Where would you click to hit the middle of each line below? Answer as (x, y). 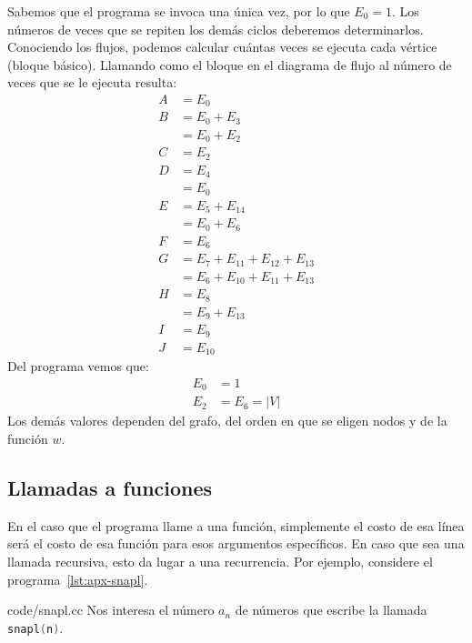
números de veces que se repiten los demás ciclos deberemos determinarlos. (216, 29)
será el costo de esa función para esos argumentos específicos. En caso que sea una (236, 543)
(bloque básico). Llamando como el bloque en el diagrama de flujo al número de (230, 64)
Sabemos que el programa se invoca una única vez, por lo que (179, 11)
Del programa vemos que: (78, 366)
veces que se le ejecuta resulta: (92, 82)
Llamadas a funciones (110, 487)
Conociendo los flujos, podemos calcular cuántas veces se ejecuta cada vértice (222, 47)
